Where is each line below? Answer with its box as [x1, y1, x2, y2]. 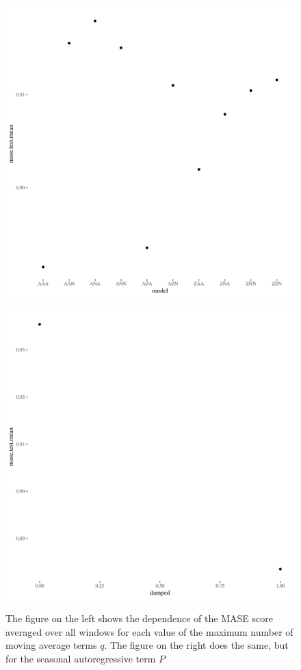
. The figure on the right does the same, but [104, 638, 289, 652]
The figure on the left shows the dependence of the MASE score [5, 611, 273, 625]
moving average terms [5, 638, 97, 652]
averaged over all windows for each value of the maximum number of [5, 624, 293, 638]
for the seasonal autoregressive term [5, 651, 156, 665]
